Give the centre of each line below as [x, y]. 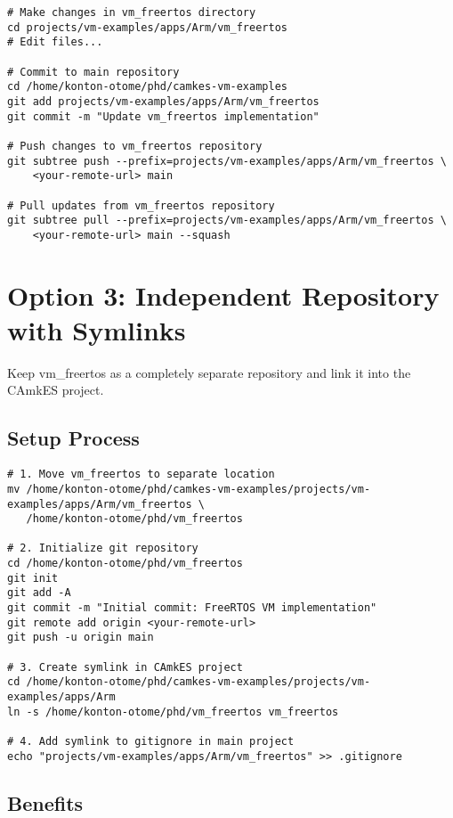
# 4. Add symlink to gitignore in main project [151, 742]
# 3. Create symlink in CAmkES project [125, 667]
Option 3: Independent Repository [223, 294]
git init [33, 578]
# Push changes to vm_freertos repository [135, 146]
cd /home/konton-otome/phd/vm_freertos [125, 564]
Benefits [45, 802]
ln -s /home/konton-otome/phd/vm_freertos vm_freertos [173, 712]
